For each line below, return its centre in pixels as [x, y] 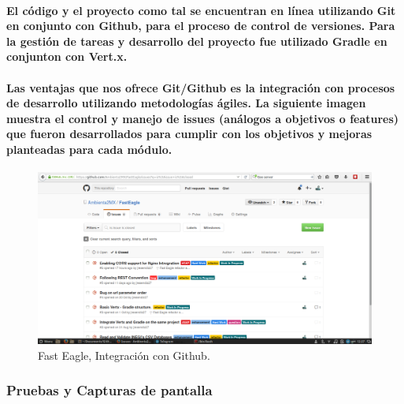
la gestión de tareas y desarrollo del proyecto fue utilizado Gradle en [197, 41]
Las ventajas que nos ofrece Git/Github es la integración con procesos [201, 87]
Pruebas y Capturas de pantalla [109, 390]
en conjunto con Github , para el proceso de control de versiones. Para [201, 26]
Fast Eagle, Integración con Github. [124, 355]
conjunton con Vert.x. [67, 56]
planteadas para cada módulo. [89, 149]
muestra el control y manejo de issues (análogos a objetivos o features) [203, 118]
